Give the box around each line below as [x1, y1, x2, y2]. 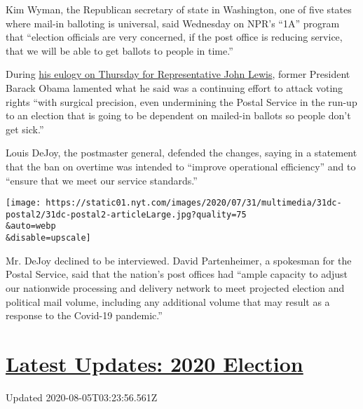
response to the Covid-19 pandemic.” [6, 308, 163, 323]
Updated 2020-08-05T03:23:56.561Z [6, 389, 158, 404]
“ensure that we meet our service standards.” [6, 173, 198, 187]
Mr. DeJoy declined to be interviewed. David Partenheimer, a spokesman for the [6, 253, 352, 267]
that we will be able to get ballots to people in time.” [6, 43, 233, 58]
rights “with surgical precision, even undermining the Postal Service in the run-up [6, 94, 357, 109]
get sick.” [6, 121, 44, 136]
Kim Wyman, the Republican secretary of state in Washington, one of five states [6, 2, 352, 16]
